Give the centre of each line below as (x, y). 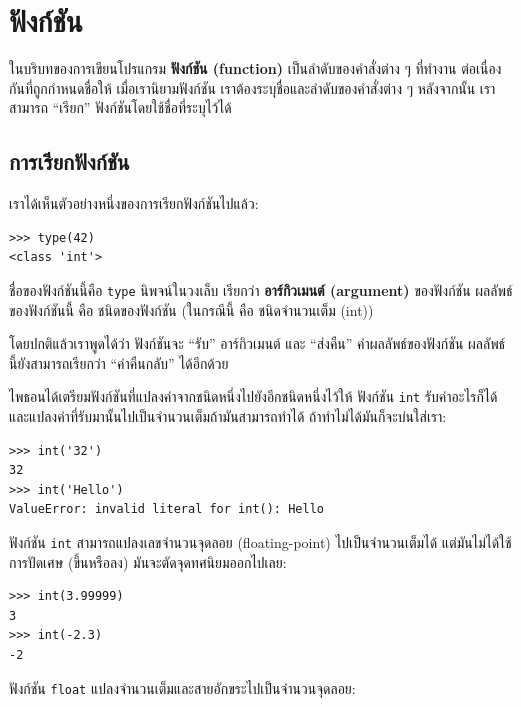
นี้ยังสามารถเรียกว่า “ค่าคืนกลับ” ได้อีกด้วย (119, 362)
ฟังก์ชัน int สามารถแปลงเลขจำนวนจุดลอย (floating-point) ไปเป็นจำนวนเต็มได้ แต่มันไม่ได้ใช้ (260, 541)
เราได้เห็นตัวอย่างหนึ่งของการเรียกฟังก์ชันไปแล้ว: (134, 203)
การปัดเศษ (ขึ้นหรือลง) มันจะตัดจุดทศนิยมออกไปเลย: (148, 561)
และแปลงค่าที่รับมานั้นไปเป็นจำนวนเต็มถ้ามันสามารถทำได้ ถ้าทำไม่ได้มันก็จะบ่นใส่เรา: (228, 415)
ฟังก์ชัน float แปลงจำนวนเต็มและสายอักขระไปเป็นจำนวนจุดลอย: (182, 687)
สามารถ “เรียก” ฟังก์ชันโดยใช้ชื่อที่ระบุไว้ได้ (120, 107)
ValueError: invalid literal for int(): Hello (166, 509)
